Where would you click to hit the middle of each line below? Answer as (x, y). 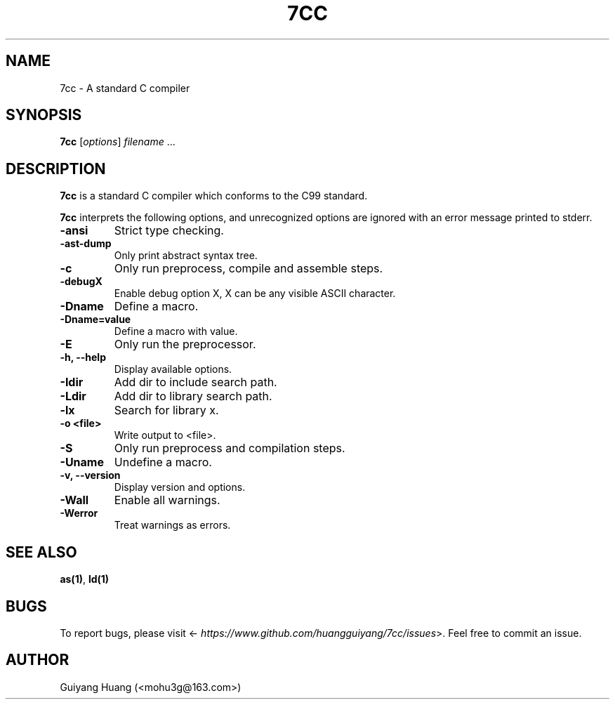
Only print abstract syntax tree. (186, 256)
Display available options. (173, 369)
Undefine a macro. (163, 462)
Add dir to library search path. (193, 396)
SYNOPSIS (44, 115)
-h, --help (83, 357)
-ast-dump (86, 244)
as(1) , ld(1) (85, 579)
